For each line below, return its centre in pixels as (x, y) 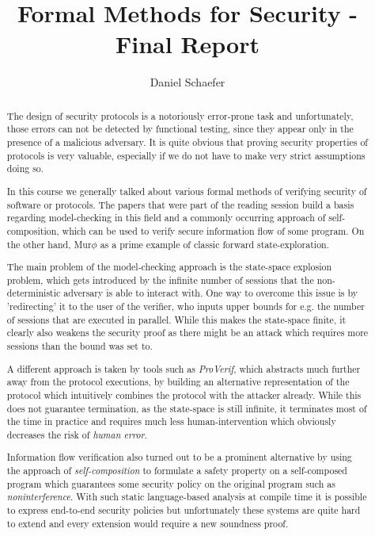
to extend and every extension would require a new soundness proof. (148, 523)
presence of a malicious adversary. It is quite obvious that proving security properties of (187, 142)
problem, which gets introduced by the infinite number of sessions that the (160, 279)
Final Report (187, 44)
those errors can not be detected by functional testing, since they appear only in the (180, 129)
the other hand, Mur (49, 244)
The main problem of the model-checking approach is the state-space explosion (169, 267)
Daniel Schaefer (187, 82)
